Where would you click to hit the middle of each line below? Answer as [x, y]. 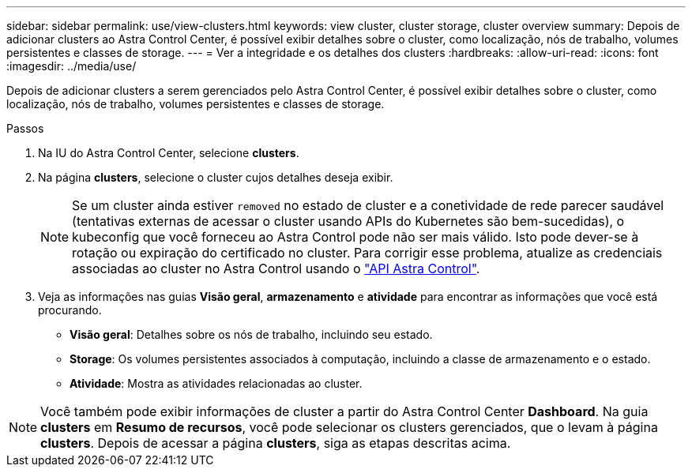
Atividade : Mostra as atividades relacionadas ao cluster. [216, 383]
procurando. [70, 310]
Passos [25, 128]
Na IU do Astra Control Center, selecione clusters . [169, 153]
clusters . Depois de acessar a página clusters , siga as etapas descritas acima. [276, 443]
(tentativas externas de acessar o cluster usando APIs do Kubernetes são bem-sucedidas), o [348, 221]
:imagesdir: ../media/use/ [71, 66]
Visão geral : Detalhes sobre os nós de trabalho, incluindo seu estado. [251, 334]
